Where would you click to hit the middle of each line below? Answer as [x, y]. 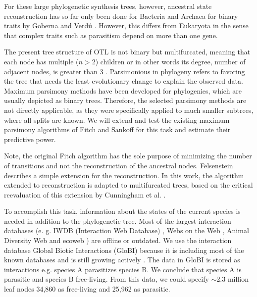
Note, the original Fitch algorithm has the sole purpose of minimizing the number [128, 156]
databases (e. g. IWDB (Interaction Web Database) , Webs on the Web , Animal [127, 230]
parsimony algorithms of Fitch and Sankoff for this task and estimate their [117, 129]
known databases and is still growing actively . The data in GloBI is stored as [122, 260]
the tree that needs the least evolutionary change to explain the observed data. [124, 81]
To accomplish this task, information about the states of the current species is [122, 211]
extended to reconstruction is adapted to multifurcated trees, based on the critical [128, 185]
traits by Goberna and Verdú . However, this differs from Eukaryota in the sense [126, 25]
